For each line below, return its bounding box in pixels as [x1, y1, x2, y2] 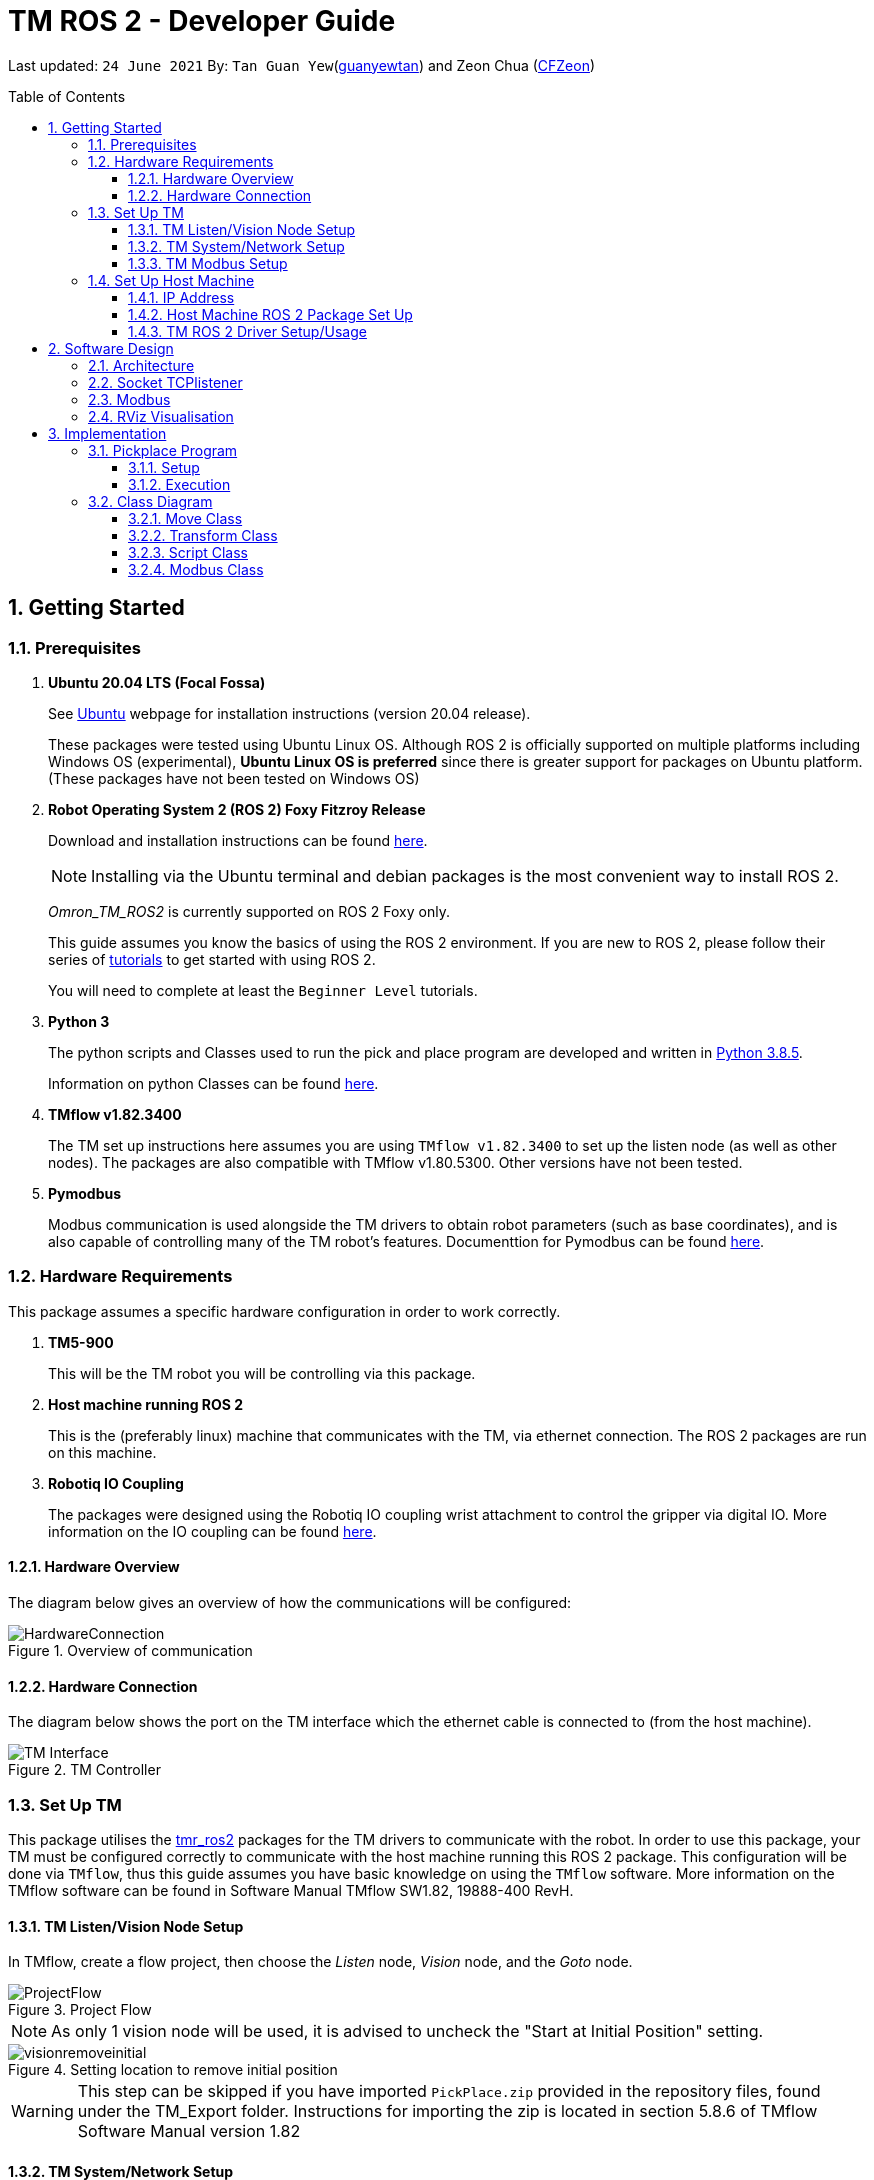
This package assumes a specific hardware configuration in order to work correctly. [8, 1302, 561, 1320]
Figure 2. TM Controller [8, 1761, 161, 1779]
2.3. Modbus [88, 390, 171, 408]
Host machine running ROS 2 [48, 1395, 244, 1413]
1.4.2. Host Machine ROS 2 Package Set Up [128, 305, 413, 323]
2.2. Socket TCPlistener [88, 373, 243, 391]
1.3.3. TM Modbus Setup [128, 254, 288, 272]
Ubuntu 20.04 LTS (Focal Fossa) [48, 673, 266, 691]
